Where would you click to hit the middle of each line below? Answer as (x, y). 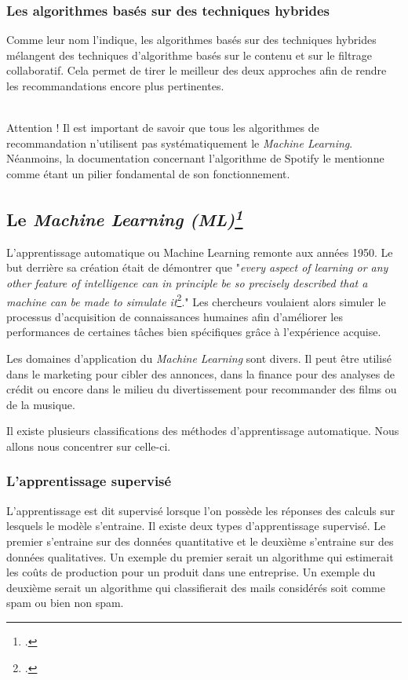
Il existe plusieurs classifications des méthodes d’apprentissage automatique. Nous (203, 431)
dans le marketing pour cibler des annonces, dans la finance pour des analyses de (200, 373)
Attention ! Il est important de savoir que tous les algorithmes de (163, 128)
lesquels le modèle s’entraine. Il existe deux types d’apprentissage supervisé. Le (196, 526)
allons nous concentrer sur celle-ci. (89, 446)
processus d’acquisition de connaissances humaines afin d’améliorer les (175, 316)
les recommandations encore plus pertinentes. (115, 86)
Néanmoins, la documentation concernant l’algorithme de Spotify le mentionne (195, 158)
